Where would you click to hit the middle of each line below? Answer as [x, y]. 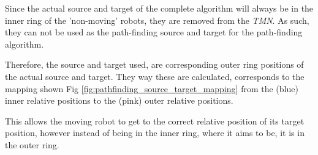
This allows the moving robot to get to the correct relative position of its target [155, 121]
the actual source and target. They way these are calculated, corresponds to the [155, 76]
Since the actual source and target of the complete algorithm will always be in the [159, 8]
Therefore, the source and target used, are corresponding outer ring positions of [154, 64]
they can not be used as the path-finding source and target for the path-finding [154, 32]
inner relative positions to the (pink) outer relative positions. [119, 100]
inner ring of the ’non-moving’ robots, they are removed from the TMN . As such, [157, 20]
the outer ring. [32, 144]
